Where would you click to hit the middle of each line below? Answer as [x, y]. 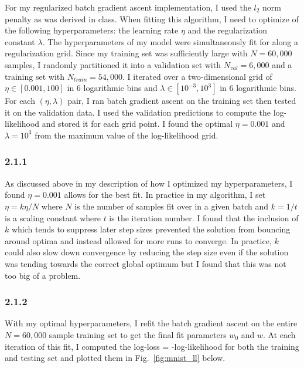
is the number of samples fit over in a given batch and [172, 206]
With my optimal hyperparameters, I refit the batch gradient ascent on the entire [151, 323]
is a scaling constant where [53, 217]
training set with [35, 76]
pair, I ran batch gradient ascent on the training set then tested [182, 101]
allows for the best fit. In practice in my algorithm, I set [165, 195]
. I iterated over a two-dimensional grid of [197, 76]
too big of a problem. [43, 275]
